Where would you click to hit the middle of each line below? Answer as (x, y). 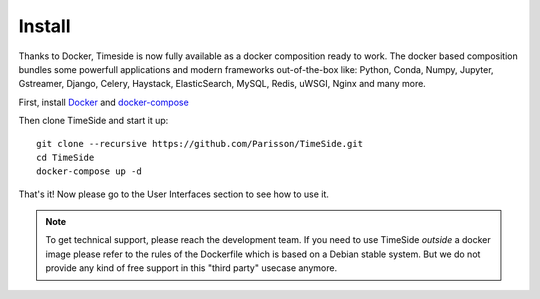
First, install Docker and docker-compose (103, 102)
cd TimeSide (65, 157)
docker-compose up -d (89, 171)
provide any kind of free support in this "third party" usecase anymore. (191, 268)
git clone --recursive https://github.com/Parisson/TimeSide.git (200, 143)
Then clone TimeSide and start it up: (93, 121)
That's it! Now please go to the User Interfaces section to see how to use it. (174, 194)
